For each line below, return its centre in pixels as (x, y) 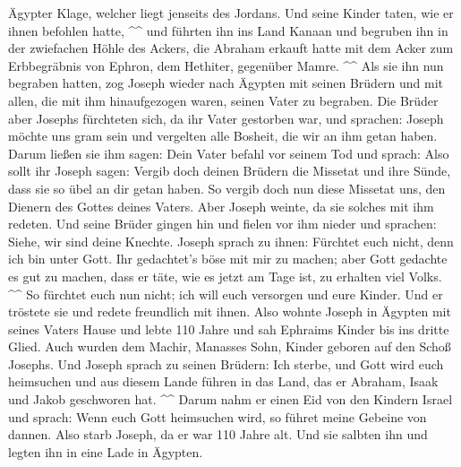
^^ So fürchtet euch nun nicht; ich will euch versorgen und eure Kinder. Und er (226, 294)
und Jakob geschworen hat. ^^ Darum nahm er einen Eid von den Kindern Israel (230, 399)
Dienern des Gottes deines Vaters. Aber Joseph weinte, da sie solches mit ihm (221, 206)
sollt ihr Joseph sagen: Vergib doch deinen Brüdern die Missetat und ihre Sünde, (230, 171)
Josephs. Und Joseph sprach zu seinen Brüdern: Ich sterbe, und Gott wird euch (226, 363)
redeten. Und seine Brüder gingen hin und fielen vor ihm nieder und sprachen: (222, 224)
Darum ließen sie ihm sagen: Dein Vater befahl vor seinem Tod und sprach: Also (229, 153)
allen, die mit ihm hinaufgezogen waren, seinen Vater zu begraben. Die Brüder (223, 100)
